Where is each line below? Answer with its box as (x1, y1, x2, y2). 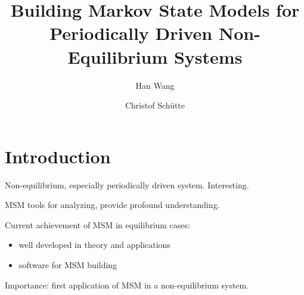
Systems (173, 44, 243, 69)
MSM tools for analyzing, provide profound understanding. (5, 198, 220, 211)
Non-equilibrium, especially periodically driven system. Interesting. (5, 178, 249, 191)
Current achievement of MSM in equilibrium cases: (5, 218, 190, 231)
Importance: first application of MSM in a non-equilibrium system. (5, 278, 249, 291)
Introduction (5, 144, 111, 168)
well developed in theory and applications (18, 238, 170, 251)
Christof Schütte (125, 99, 185, 111)
